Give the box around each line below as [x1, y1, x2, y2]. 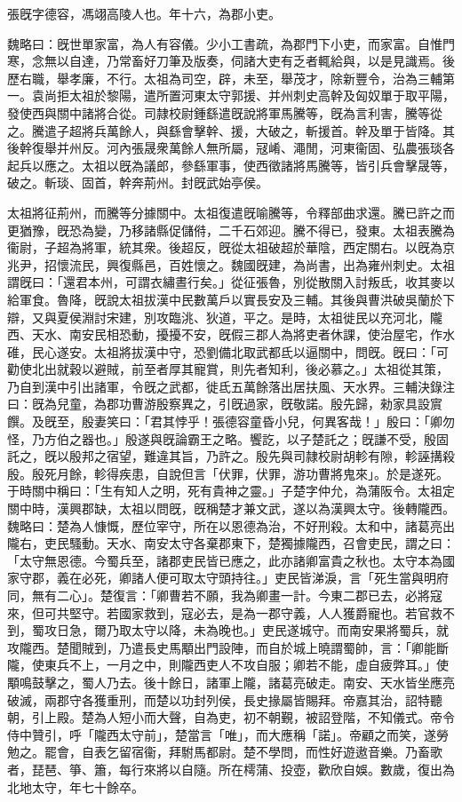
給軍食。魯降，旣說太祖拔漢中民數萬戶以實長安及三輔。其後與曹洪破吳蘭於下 [7, 290, 455, 308]
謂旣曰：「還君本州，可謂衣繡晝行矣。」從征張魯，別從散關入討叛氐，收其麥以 [7, 273, 455, 291]
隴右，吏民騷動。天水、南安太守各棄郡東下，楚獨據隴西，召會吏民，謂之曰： [7, 534, 455, 552]
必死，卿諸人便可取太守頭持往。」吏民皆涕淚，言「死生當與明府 [81, 568, 449, 587]
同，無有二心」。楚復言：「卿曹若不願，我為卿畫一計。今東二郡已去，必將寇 [7, 586, 442, 604]
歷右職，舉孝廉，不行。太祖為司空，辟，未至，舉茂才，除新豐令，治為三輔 [7, 68, 442, 87]
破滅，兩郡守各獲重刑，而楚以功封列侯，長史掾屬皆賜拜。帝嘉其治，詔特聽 [7, 690, 442, 709]
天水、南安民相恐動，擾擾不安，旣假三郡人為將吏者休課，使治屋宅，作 [31, 325, 442, 344]
